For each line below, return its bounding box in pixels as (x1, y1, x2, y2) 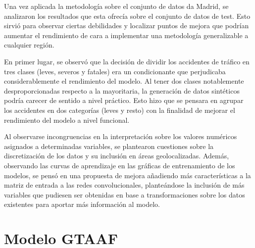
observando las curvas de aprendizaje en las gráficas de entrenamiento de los (4, 160, 235, 170)
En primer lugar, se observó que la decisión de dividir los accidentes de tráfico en (4, 56, 250, 66)
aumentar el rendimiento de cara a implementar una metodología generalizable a (4, 30, 249, 40)
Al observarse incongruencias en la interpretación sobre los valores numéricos (4, 131, 237, 142)
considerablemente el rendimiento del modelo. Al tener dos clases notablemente (4, 76, 244, 86)
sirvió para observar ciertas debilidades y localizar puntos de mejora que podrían (4, 20, 249, 31)
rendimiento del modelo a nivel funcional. (4, 114, 130, 125)
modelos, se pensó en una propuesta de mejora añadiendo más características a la (4, 170, 251, 180)
